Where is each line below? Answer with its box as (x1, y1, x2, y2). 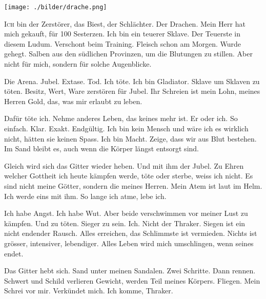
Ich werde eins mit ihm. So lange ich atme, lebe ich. (4, 190, 167, 201)
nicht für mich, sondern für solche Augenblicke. (4, 58, 152, 69)
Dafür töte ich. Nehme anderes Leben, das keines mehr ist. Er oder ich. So (4, 113, 238, 124)
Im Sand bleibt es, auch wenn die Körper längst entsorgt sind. (4, 143, 199, 154)
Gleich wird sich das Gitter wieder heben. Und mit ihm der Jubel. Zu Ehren (4, 160, 244, 171)
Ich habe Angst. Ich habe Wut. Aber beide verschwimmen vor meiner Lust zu (4, 208, 248, 218)
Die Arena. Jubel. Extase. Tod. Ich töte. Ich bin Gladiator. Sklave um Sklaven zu (4, 75, 260, 86)
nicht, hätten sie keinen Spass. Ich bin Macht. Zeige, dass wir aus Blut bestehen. (4, 133, 257, 144)
